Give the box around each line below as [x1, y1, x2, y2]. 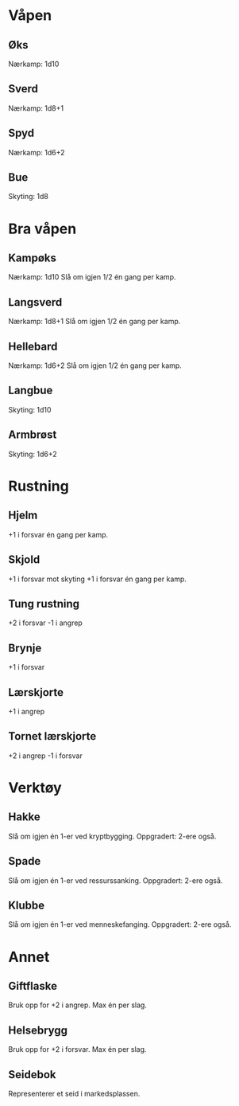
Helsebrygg [8, 1023, 68, 1037]
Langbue [8, 384, 53, 397]
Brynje [8, 641, 42, 655]
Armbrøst [8, 428, 57, 442]
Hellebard [8, 339, 58, 353]
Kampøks [8, 252, 57, 265]
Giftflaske [8, 979, 58, 993]
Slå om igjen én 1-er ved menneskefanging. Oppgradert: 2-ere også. [8, 920, 232, 929]
